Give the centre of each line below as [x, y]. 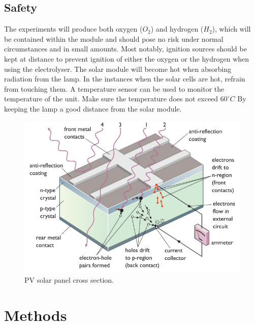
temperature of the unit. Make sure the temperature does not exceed [111, 99]
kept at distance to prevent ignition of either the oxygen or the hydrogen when [127, 58]
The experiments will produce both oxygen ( [73, 29]
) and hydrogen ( [177, 29]
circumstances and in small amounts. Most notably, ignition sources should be [125, 49]
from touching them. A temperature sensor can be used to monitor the [114, 88]
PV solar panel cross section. [69, 279]
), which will [231, 29]
